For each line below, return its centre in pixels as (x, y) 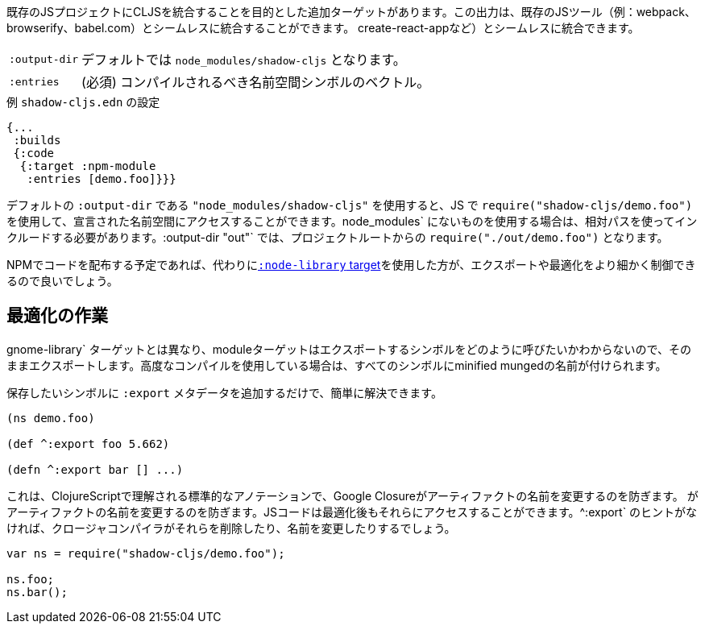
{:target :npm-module (88, 166)
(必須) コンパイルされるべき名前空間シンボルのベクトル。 (256, 82)
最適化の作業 (57, 316)
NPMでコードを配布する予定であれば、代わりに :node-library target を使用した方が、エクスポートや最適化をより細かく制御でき (351, 265)
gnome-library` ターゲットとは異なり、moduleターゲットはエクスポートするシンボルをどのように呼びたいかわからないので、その (349, 349)
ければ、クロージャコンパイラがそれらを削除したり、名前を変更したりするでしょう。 (231, 528)
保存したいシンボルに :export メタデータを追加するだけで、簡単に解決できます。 (224, 392)
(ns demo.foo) (51, 418)
